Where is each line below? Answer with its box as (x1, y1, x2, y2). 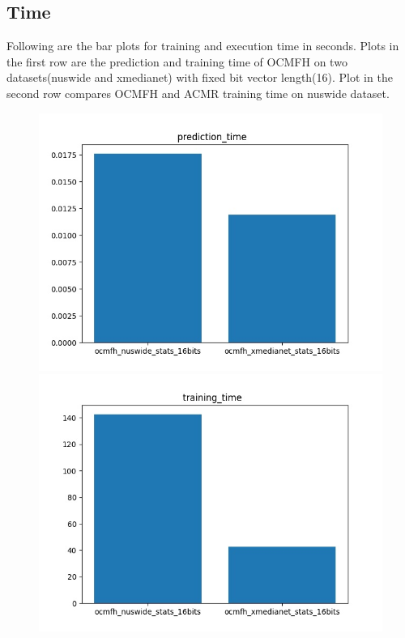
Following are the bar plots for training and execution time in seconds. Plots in (6, 37, 399, 54)
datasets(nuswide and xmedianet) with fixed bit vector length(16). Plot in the (6, 69, 393, 86)
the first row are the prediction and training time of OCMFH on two (6, 53, 347, 70)
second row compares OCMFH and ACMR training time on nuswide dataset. (6, 84, 390, 101)
